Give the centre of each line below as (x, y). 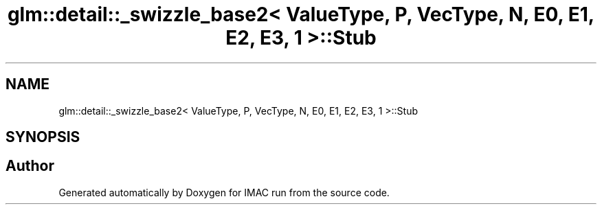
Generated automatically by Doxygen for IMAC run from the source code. (224, 192)
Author (30, 166)
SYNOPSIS (43, 137)
